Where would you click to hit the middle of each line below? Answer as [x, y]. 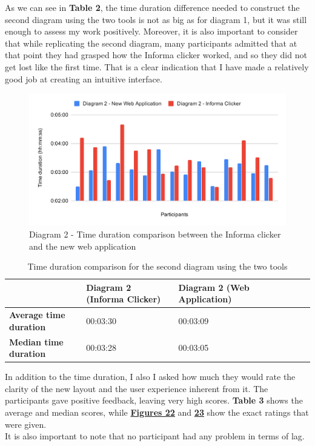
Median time [36, 341]
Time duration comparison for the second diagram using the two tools [157, 266]
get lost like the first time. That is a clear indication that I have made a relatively [157, 66]
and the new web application [83, 246]
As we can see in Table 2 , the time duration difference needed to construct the [152, 7]
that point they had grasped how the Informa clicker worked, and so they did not [156, 55]
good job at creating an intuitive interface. [84, 78]
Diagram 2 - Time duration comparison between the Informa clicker [155, 234]
